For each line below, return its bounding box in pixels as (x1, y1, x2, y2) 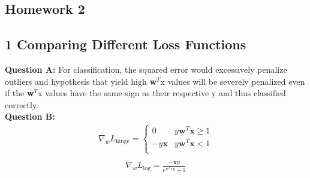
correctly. (5, 98, 39, 111)
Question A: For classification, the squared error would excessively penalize (5, 63, 287, 75)
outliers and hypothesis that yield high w (5, 75, 157, 87)
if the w (5, 87, 34, 99)
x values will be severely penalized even (160, 75, 305, 87)
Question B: (5, 110, 55, 123)
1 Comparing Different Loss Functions (5, 35, 246, 54)
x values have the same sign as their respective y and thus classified (38, 87, 286, 99)
